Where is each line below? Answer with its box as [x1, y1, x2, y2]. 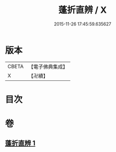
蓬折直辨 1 [5, 139, 36, 148]
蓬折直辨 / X [58, 4, 107, 16]
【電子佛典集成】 [28, 63, 68, 70]
